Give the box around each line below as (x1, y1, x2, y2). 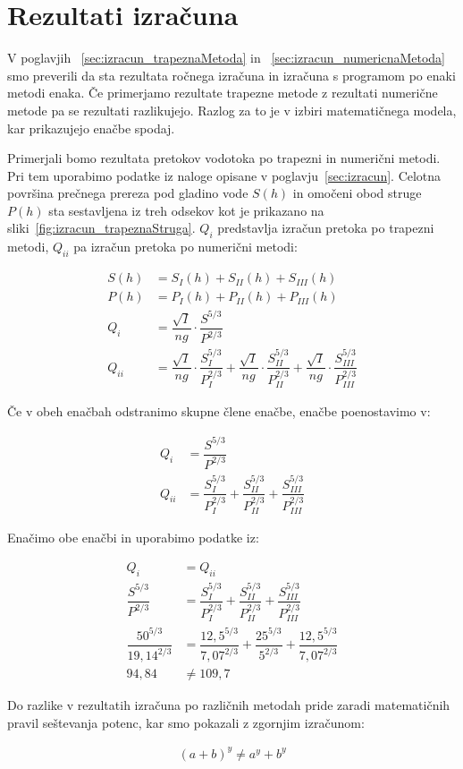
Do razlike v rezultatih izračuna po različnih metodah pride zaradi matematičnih (7, 696, 450, 714)
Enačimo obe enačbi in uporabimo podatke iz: (7, 528, 259, 547)
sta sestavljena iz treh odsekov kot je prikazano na (48, 201, 324, 219)
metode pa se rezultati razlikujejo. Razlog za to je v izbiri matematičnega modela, (7, 100, 457, 119)
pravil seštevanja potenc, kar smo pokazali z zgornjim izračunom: (7, 713, 365, 731)
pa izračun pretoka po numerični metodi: (73, 237, 298, 256)
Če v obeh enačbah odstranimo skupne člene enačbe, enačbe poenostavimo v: (7, 402, 431, 421)
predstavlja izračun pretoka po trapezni (217, 218, 434, 237)
